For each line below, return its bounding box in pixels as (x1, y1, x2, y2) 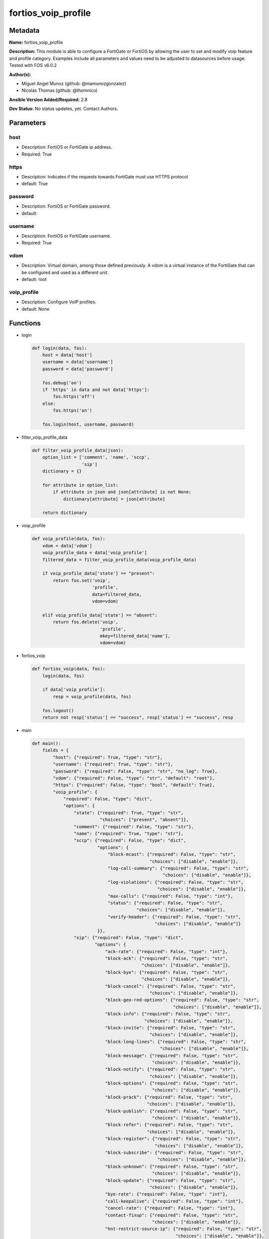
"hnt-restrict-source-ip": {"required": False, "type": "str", (105, 1226, 262, 1232)
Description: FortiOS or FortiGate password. (21, 203, 111, 209)
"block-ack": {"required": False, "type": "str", (105, 956, 228, 961)
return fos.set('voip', (53, 577, 111, 583)
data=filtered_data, (92, 591, 142, 597)
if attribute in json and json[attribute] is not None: (53, 489, 192, 495)
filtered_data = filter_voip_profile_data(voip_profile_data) (42, 557, 197, 563)
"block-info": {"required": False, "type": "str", (105, 1011, 231, 1017)
